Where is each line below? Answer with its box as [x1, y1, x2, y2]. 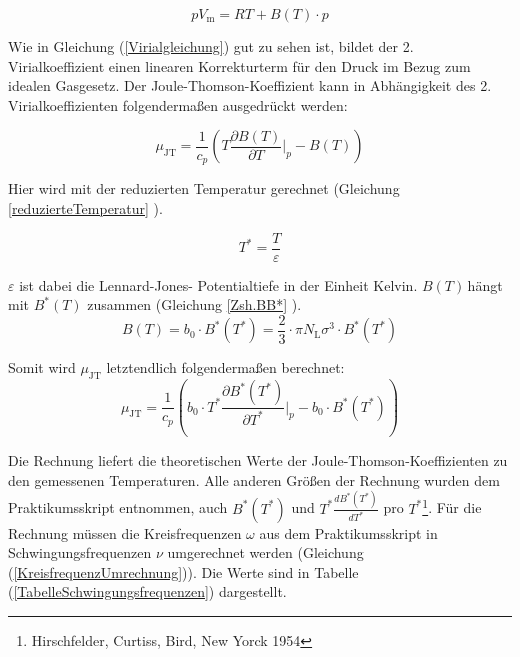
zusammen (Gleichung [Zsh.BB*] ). [87, 294, 302, 315]
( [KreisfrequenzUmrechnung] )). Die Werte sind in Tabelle [8, 561, 359, 582]
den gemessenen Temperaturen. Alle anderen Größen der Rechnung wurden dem [8, 469, 500, 490]
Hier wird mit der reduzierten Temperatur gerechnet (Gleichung [8, 178, 400, 199]
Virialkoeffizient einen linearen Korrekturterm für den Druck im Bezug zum [8, 55, 471, 76]
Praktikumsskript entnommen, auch [8, 497, 228, 518]
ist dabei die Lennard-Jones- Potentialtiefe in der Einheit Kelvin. [19, 274, 418, 295]
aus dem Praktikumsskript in [259, 522, 438, 543]
